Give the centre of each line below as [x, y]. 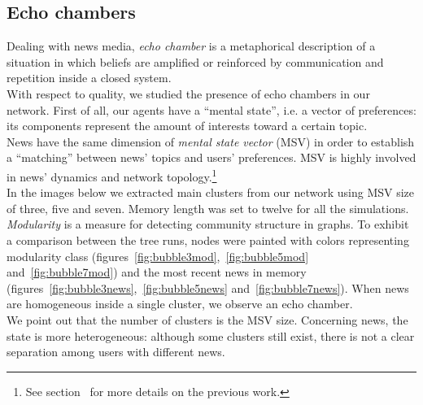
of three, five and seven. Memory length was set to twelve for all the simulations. [208, 208]
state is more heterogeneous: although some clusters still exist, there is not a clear [211, 335]
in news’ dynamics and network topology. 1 [112, 175]
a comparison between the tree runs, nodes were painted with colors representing [208, 240]
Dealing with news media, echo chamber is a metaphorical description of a [191, 46]
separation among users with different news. [116, 352]
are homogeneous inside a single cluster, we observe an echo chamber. [180, 304]
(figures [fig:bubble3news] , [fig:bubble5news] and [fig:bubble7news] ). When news [208, 287]
